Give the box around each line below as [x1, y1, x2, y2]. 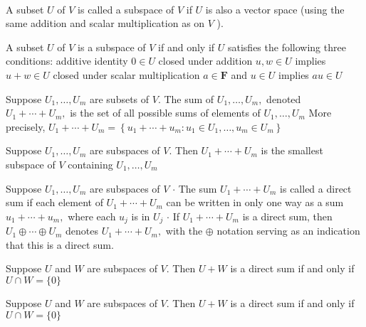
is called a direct [280, 181, 352, 195]
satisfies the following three [227, 39, 346, 54]
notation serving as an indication [216, 223, 360, 238]
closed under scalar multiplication [53, 67, 200, 82]
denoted [266, 91, 301, 106]
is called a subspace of [78, 1, 174, 16]
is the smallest [261, 143, 323, 158]
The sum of [164, 91, 214, 106]
